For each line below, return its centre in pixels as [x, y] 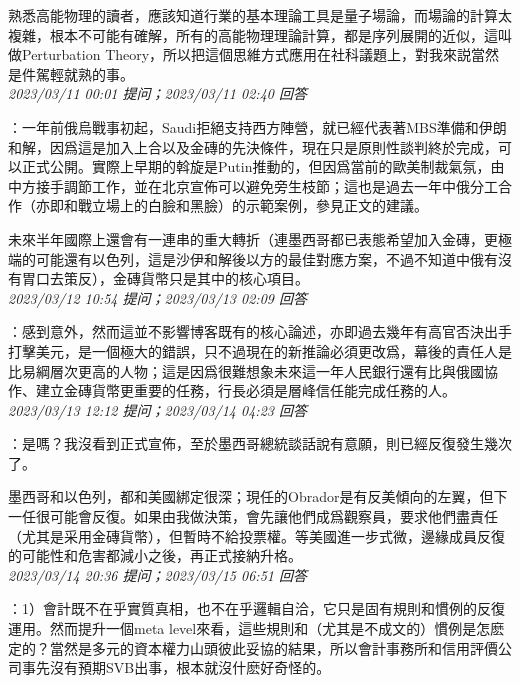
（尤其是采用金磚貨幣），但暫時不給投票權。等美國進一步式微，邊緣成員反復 [256, 535]
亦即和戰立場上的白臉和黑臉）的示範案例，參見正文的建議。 [231, 205]
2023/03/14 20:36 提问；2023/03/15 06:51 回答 [157, 574]
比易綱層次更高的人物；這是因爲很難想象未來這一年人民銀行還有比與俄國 [246, 370]
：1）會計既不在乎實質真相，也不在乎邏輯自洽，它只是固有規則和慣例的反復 [256, 608]
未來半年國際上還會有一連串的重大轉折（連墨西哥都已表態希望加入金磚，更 [253, 238]
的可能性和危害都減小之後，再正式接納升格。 [155, 555]
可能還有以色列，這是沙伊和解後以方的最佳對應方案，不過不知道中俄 [259, 258]
